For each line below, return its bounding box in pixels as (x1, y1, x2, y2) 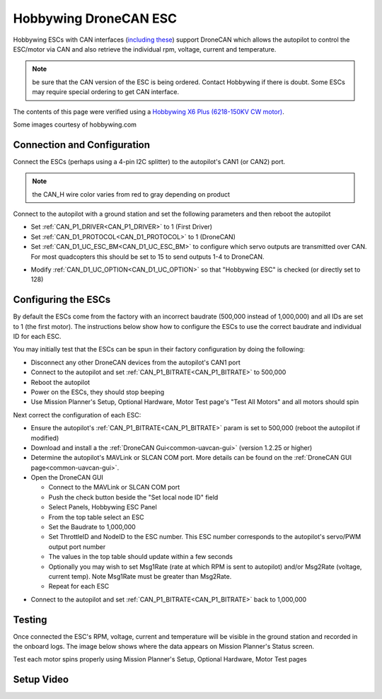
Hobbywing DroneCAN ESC (13, 11, 177, 26)
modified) (30, 434, 59, 442)
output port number (48, 542, 106, 551)
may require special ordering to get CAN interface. (32, 88, 180, 96)
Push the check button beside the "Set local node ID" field (48, 492, 219, 502)
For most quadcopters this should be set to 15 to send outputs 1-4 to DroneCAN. (30, 252, 265, 261)
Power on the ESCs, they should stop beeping (30, 388, 165, 396)
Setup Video (13, 674, 69, 686)
